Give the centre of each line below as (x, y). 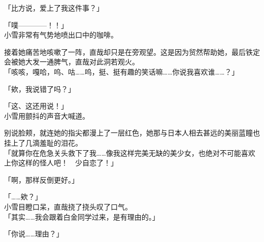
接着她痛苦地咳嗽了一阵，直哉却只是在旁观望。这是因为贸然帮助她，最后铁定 (132, 51)
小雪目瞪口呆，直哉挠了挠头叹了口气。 (68, 206)
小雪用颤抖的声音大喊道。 (47, 115)
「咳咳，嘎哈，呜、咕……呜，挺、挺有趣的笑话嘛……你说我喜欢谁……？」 (122, 71)
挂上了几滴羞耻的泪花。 (43, 142)
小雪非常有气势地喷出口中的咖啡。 (61, 35)
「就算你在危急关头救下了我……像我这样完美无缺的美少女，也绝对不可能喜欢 (130, 152)
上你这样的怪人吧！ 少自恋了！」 (61, 163)
